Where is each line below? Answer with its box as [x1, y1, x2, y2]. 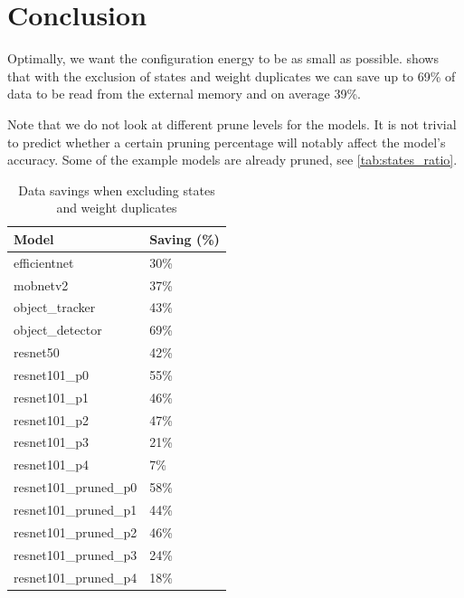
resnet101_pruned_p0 [14, 478, 137, 497]
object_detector [14, 320, 102, 339]
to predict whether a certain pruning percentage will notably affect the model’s [7, 132, 446, 151]
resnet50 [14, 343, 60, 362]
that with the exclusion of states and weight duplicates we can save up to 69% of [7, 66, 456, 85]
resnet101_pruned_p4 [14, 567, 137, 586]
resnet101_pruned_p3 [14, 545, 137, 564]
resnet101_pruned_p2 [14, 522, 137, 541]
